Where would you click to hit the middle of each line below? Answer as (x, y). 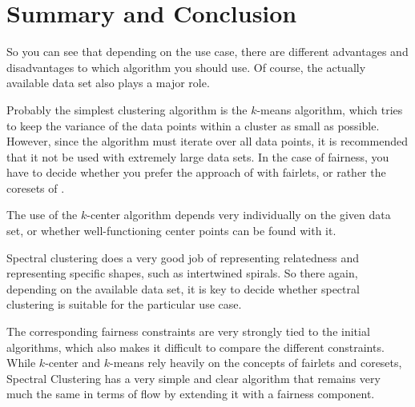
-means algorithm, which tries (330, 109)
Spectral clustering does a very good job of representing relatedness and (183, 257)
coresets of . (36, 188)
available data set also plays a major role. (108, 83)
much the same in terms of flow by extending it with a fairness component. (191, 394)
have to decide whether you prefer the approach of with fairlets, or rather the (196, 172)
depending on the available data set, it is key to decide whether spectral (183, 288)
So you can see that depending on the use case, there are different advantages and (207, 52)
